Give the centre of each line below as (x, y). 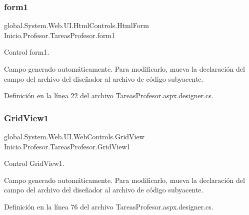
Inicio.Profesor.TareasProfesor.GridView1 (67, 146)
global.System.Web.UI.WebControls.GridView (74, 136)
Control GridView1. (34, 163)
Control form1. (27, 52)
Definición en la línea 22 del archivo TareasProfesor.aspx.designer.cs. (109, 95)
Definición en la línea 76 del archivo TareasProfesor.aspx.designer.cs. (109, 206)
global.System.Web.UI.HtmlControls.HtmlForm (76, 25)
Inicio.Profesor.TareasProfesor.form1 (60, 35)
